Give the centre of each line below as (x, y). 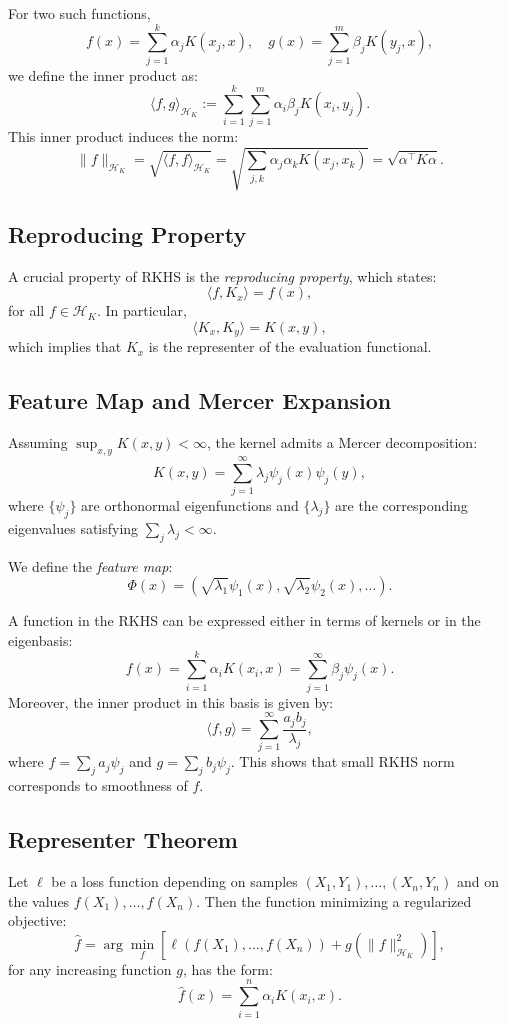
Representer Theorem (123, 839)
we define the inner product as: (103, 74)
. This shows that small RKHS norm (342, 761)
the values (39, 900)
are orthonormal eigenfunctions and (190, 505)
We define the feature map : (90, 565)
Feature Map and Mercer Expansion (200, 400)
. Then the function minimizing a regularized (334, 900)
